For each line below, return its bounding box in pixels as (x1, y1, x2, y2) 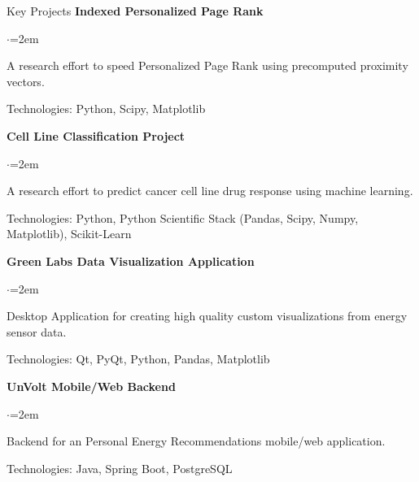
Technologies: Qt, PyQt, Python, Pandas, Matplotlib (7, 350, 270, 367)
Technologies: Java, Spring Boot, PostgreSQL (7, 459, 233, 476)
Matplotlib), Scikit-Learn (7, 225, 132, 242)
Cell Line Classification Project (7, 127, 185, 144)
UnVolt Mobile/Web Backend (7, 377, 176, 394)
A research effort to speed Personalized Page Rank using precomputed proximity (7, 57, 408, 74)
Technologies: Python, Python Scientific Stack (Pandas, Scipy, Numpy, (7, 209, 359, 226)
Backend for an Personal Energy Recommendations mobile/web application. (7, 432, 386, 449)
